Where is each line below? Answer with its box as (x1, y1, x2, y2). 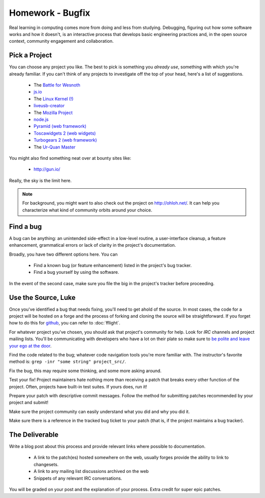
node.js (33, 116, 49, 122)
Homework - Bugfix (9, 7, 90, 18)
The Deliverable (9, 430, 59, 439)
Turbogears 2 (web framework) (33, 137, 97, 143)
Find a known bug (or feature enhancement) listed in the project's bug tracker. (33, 262, 192, 268)
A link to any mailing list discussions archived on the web (33, 469, 149, 474)
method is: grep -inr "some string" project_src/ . (9, 359, 126, 365)
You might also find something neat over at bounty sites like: (9, 155, 132, 161)
